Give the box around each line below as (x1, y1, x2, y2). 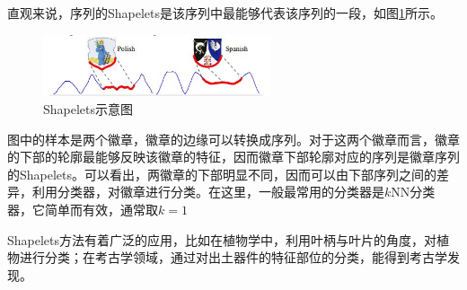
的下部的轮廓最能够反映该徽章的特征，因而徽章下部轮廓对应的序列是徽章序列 (7, 147, 460, 166)
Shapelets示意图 (43, 99, 134, 118)
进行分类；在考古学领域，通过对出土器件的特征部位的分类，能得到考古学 (19, 248, 447, 267)
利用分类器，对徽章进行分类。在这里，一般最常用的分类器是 (31, 182, 384, 201)
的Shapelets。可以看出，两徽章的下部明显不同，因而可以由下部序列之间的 (7, 164, 437, 183)
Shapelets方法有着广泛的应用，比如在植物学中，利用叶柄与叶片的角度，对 (7, 230, 437, 249)
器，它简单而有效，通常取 (7, 199, 158, 218)
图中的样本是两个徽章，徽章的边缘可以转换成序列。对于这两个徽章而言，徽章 (7, 129, 460, 148)
